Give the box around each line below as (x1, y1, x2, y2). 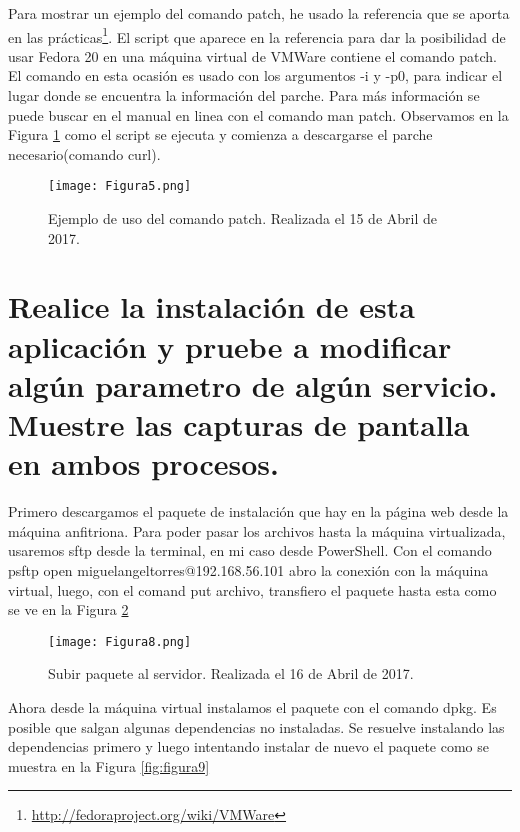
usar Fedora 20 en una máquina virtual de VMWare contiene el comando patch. (8, 45, 497, 66)
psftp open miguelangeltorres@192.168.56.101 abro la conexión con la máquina (8, 559, 489, 580)
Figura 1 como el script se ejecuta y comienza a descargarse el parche (8, 124, 433, 145)
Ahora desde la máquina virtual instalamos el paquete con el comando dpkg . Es (8, 696, 497, 717)
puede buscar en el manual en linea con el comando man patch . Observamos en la (8, 104, 509, 125)
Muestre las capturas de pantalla (8, 404, 470, 444)
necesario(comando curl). (8, 143, 161, 164)
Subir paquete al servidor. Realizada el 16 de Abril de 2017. (48, 663, 414, 684)
